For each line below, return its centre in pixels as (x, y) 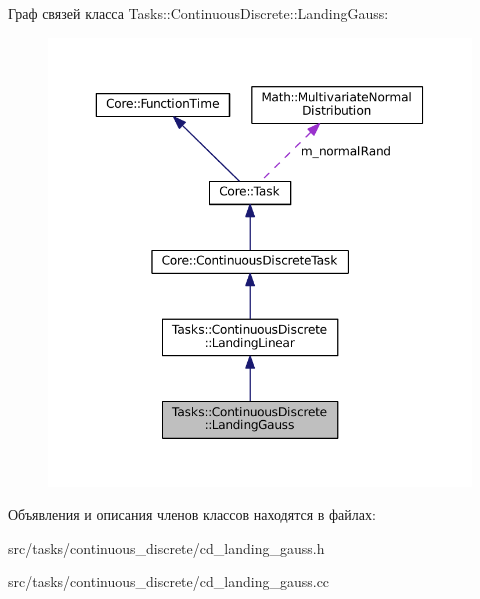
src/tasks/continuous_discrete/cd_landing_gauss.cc (169, 581)
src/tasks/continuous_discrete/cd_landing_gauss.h (166, 547)
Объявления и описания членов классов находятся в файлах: (192, 514)
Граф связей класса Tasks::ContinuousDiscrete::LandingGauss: (198, 13)
